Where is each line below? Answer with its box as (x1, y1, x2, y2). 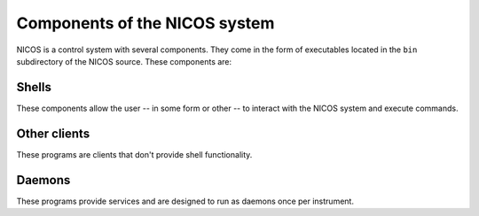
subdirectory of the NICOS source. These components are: (16, 56, 232, 66)
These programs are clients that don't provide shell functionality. (16, 149, 253, 159)
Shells (16, 80, 52, 95)
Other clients (16, 126, 90, 141)
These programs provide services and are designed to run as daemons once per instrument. (16, 196, 355, 206)
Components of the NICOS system (16, 13, 275, 33)
